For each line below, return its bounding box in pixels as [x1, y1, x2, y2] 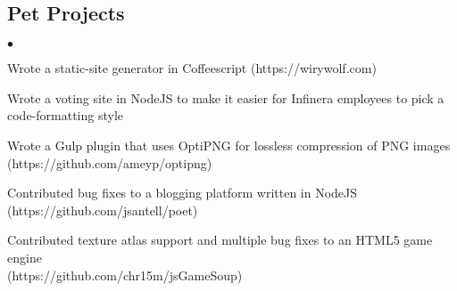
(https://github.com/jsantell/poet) [7, 200, 198, 219]
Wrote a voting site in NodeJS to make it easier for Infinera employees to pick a [7, 88, 445, 107]
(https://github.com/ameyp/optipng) [7, 153, 212, 172]
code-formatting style [7, 106, 124, 125]
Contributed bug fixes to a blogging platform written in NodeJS [7, 183, 358, 202]
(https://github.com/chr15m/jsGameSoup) [7, 265, 243, 284]
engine [7, 247, 42, 266]
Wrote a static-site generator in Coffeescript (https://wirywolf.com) [7, 59, 377, 77]
